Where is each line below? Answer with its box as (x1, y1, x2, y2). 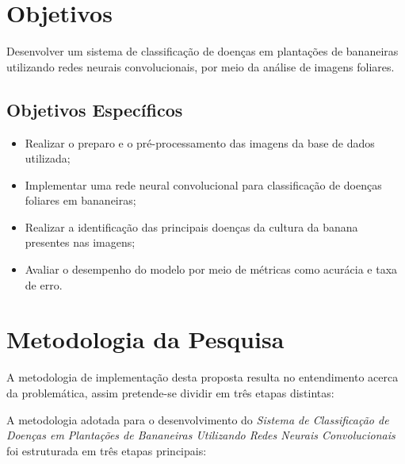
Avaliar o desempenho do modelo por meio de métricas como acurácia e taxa (25, 261, 398, 278)
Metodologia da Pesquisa (6, 323, 285, 355)
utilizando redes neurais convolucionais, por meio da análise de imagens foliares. (6, 58, 395, 75)
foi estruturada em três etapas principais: (6, 442, 207, 458)
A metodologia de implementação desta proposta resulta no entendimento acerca (6, 369, 399, 385)
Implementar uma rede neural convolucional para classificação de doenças (25, 176, 382, 193)
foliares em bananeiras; (25, 192, 136, 209)
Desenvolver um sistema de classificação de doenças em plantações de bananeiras (6, 43, 399, 59)
